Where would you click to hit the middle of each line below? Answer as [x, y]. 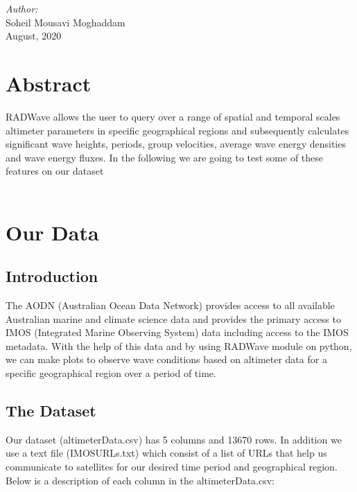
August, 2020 [34, 36]
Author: [22, 8]
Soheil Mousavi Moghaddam [66, 22]
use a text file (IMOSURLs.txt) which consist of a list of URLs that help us [166, 453]
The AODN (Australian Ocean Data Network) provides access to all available [170, 305]
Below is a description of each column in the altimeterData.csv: [140, 480]
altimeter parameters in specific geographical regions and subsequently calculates [177, 130]
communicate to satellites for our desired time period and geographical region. [172, 466]
